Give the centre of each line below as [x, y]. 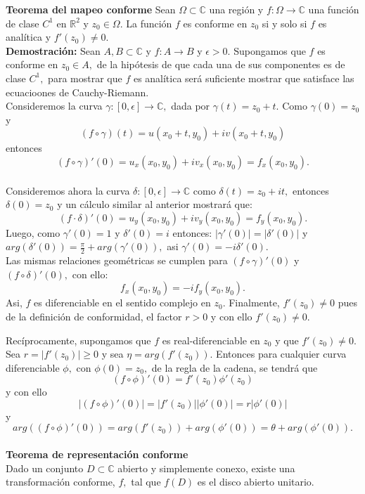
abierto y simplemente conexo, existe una [206, 468]
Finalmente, [254, 303]
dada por [191, 106]
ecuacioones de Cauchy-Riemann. [77, 92]
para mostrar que [85, 78]
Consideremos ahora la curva [68, 190]
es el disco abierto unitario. [256, 482]
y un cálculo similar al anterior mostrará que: [155, 204]
